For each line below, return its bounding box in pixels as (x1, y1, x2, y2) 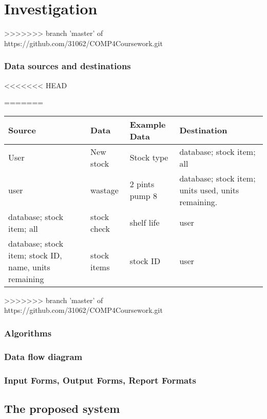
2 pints (129, 178, 155, 190)
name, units (8, 261, 50, 273)
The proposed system (4, 400, 120, 416)
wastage (90, 184, 119, 196)
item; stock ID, (8, 249, 62, 261)
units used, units (179, 184, 239, 196)
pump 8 (129, 190, 158, 202)
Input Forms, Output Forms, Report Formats (4, 373, 196, 386)
